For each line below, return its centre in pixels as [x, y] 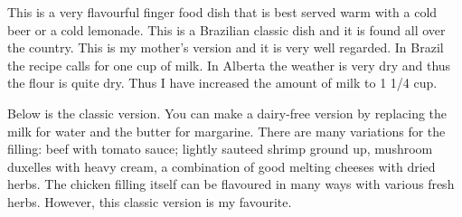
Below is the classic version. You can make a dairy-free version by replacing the [227, 113]
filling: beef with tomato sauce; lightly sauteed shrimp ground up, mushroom [220, 149]
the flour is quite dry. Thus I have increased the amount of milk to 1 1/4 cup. [222, 83]
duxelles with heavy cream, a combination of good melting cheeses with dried [222, 166]
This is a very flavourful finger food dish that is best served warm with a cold [222, 12]
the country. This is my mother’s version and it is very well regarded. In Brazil [226, 47]
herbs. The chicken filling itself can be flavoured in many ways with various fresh [231, 184]
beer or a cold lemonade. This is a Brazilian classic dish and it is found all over [226, 29]
